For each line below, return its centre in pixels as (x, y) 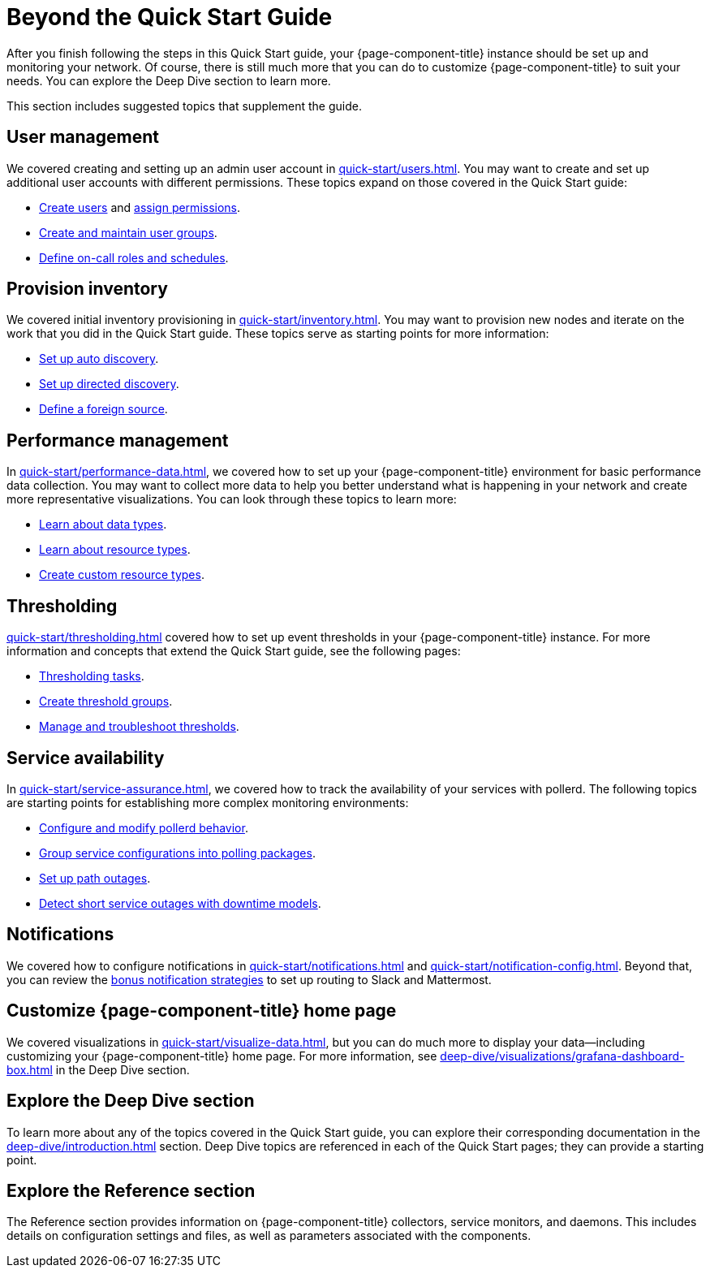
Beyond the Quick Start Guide (170, 17)
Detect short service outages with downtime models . (180, 903)
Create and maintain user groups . (128, 232)
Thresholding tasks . (92, 676)
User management (83, 137)
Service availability (86, 758)
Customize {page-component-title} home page (202, 1011)
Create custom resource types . (122, 575)
